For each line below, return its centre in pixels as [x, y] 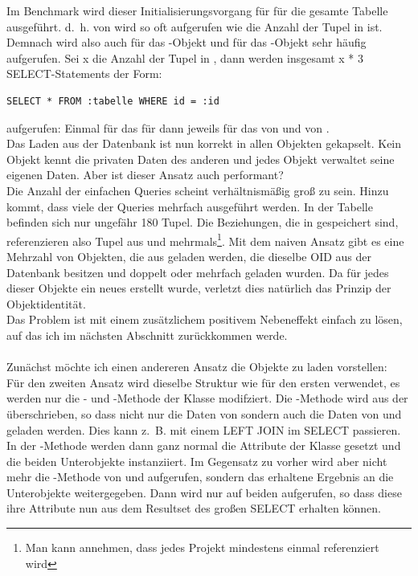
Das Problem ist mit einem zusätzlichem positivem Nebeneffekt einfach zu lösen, [205, 319]
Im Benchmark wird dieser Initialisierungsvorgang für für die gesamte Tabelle [197, 10]
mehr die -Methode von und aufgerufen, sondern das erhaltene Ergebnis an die [200, 477]
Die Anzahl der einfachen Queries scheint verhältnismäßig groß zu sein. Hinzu [198, 190]
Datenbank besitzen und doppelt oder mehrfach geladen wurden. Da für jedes [198, 272]
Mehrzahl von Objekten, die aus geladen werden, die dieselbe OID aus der [189, 256]
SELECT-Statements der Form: [84, 74]
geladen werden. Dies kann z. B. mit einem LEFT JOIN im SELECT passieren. [204, 429]
